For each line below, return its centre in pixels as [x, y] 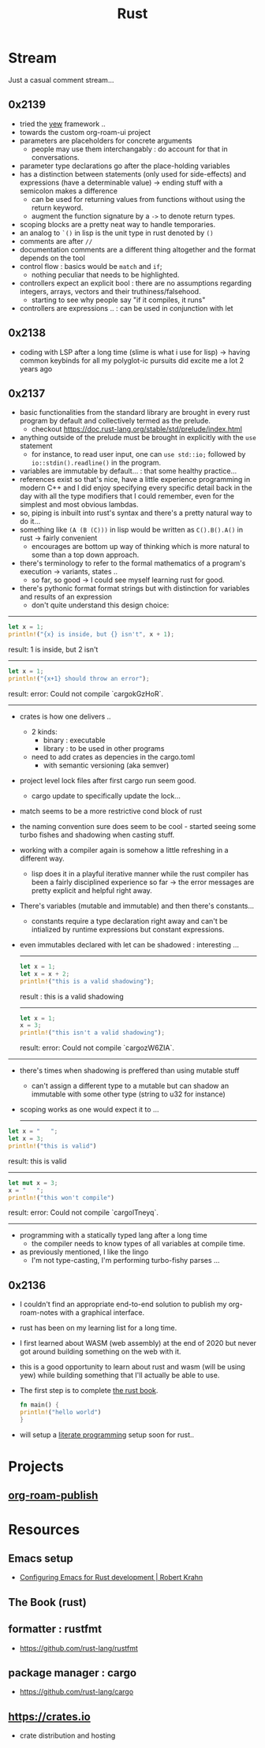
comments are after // [56, 241]
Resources [44, 1529]
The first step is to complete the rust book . [89, 1391]
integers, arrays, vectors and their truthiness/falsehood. [110, 291]
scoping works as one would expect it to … [89, 1110]
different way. [42, 858]
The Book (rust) [47, 1602]
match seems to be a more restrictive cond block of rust [111, 811]
